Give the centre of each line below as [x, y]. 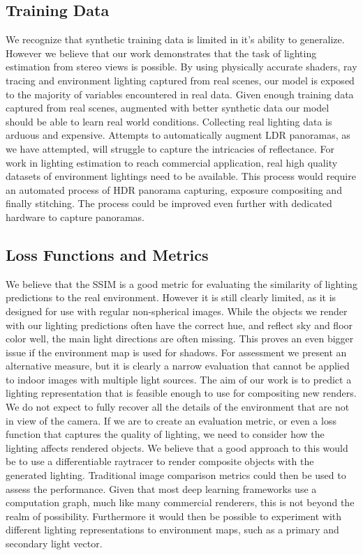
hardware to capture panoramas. [75, 216]
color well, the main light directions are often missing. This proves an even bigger [180, 339]
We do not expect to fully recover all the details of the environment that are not [178, 407]
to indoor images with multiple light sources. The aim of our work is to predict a [179, 379]
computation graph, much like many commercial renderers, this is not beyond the [180, 502]
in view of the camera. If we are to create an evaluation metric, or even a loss [171, 420]
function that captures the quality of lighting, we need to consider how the [165, 434]
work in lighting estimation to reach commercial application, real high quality [172, 162]
